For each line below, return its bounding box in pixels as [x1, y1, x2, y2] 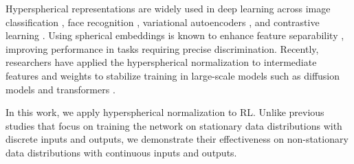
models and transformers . [5, 82, 115, 96]
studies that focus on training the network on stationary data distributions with [5, 118, 342, 132]
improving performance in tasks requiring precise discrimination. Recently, [5, 41, 319, 56]
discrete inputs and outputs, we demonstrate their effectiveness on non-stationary [5, 132, 349, 146]
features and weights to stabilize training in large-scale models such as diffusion [5, 68, 340, 82]
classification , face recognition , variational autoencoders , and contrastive [5, 14, 320, 29]
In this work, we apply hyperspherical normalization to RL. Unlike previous [5, 105, 324, 119]
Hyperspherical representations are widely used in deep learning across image [5, 1, 331, 15]
